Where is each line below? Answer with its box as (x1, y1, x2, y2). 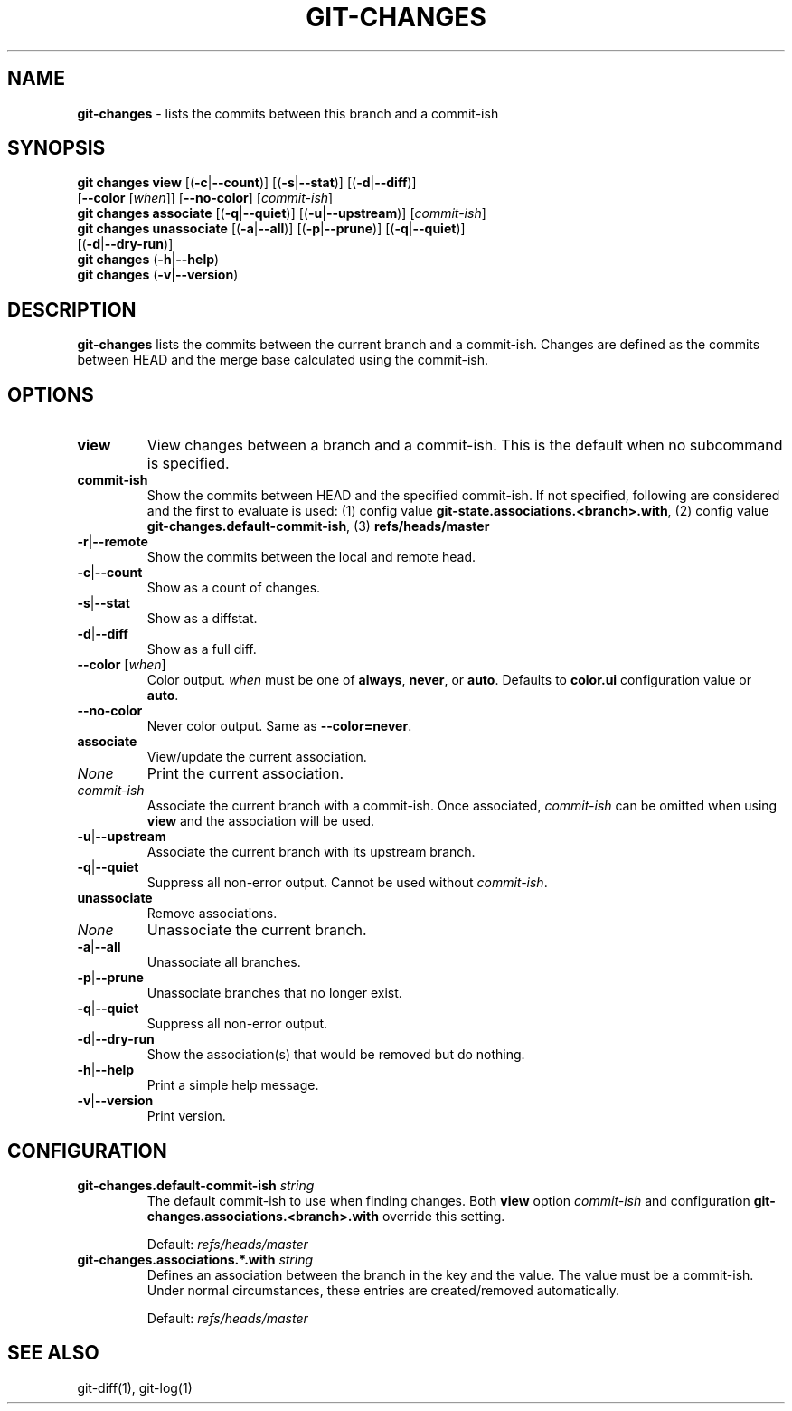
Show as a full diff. (146, 641, 257, 658)
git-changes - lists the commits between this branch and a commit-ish (77, 105, 499, 121)
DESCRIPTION (7, 298, 137, 321)
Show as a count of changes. (146, 580, 321, 596)
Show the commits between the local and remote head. (146, 549, 476, 565)
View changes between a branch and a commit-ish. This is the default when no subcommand (146, 436, 783, 455)
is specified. (146, 454, 230, 473)
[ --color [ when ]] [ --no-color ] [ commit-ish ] (77, 190, 334, 206)
